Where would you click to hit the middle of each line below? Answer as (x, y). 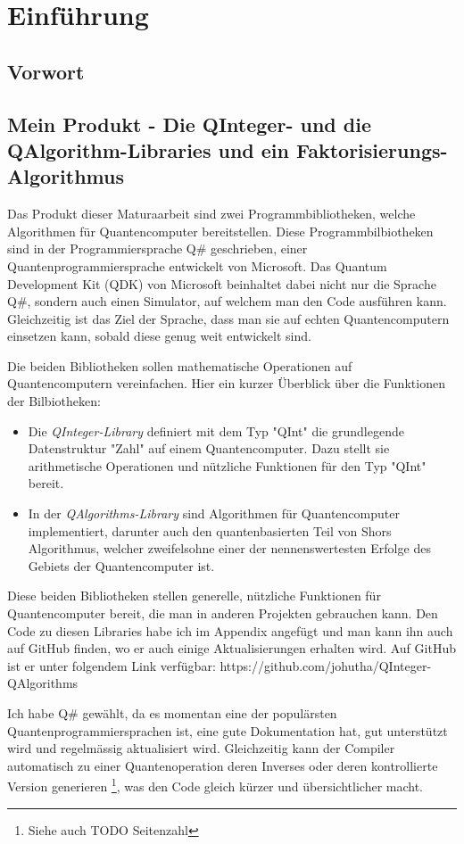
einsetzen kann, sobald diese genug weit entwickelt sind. (159, 336)
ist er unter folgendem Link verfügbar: (112, 665)
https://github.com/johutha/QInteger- (326, 665)
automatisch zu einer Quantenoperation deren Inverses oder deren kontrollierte (223, 765)
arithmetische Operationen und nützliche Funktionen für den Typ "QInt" (227, 465)
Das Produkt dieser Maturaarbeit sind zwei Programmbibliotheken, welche (211, 214)
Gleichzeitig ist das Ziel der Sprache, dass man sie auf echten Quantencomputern (228, 318)
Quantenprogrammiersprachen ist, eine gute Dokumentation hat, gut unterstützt (228, 730)
